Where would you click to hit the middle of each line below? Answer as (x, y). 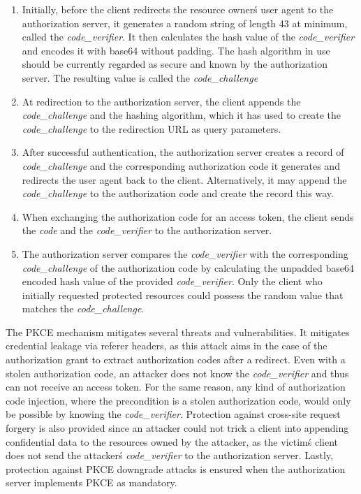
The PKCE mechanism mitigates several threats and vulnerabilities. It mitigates (178, 332)
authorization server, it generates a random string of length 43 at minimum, (185, 23)
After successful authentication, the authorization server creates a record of (183, 152)
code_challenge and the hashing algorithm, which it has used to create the (182, 115)
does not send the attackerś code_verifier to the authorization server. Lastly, (170, 455)
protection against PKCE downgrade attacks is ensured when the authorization (176, 468)
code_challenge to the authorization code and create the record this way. (178, 193)
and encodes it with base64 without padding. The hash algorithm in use (176, 50)
